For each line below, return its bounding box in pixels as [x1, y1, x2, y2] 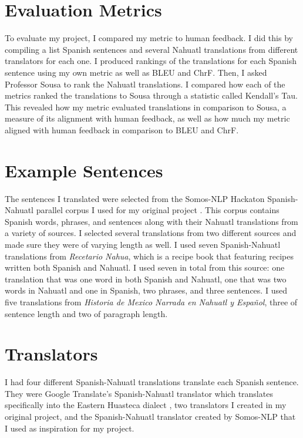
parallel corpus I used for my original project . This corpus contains [36, 204, 280, 216]
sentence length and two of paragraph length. [5, 307, 168, 319]
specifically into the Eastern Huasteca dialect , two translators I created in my [5, 399, 287, 411]
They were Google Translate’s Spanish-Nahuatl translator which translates [5, 387, 273, 399]
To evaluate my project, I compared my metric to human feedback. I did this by [5, 32, 293, 44]
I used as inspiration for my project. [5, 422, 134, 434]
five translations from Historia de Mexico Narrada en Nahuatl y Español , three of [5, 295, 298, 308]
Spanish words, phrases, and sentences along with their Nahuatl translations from [5, 215, 298, 227]
